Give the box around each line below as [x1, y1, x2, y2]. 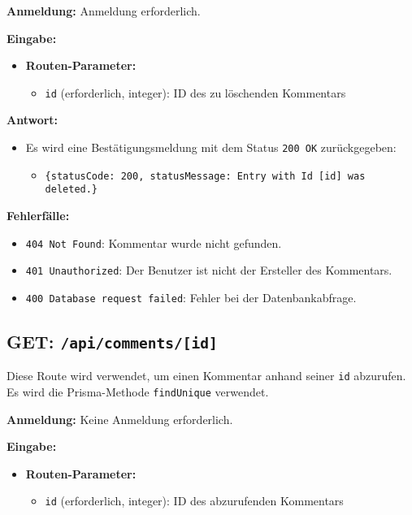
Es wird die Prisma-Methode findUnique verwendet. [7, 383, 269, 400]
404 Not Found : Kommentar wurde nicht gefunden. [25, 234, 282, 251]
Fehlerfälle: [7, 207, 70, 223]
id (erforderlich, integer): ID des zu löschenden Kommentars [45, 84, 346, 101]
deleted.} [45, 184, 98, 196]
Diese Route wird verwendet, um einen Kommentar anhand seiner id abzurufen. [7, 367, 406, 384]
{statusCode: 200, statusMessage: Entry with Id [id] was [45, 170, 366, 182]
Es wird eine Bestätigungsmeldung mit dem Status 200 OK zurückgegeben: [25, 139, 397, 156]
